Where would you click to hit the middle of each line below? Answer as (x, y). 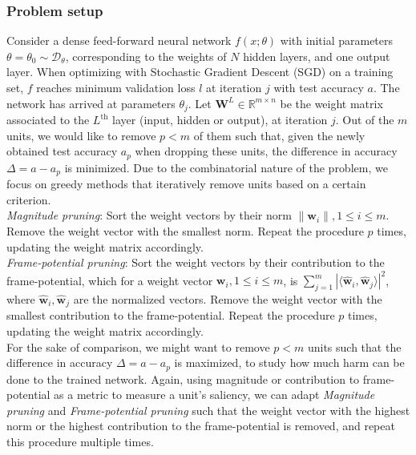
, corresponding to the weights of (146, 56)
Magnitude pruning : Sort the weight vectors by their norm (149, 215)
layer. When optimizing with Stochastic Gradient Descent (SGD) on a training (200, 72)
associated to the (48, 120)
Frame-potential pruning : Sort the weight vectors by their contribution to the (196, 262)
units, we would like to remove (81, 135)
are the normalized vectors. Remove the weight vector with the (228, 299)
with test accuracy (319, 87)
